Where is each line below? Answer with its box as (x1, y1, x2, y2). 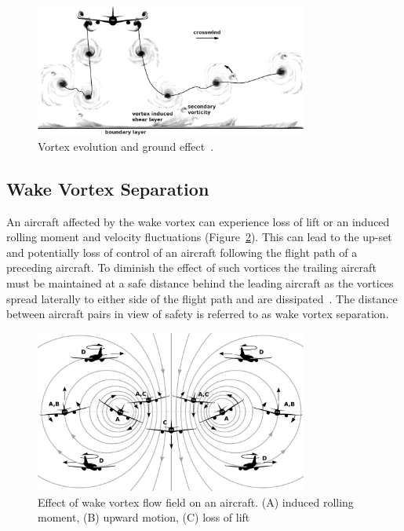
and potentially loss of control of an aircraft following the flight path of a (6, 244, 358, 260)
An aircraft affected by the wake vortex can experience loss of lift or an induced (6, 213, 390, 229)
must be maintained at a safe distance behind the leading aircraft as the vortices (6, 275, 394, 291)
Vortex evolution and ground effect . (38, 137, 214, 154)
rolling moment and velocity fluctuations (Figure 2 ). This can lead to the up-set (6, 229, 392, 245)
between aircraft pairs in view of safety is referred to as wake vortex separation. (6, 306, 389, 322)
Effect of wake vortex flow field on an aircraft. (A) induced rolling (38, 493, 354, 510)
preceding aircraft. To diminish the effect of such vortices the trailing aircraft (6, 259, 377, 276)
